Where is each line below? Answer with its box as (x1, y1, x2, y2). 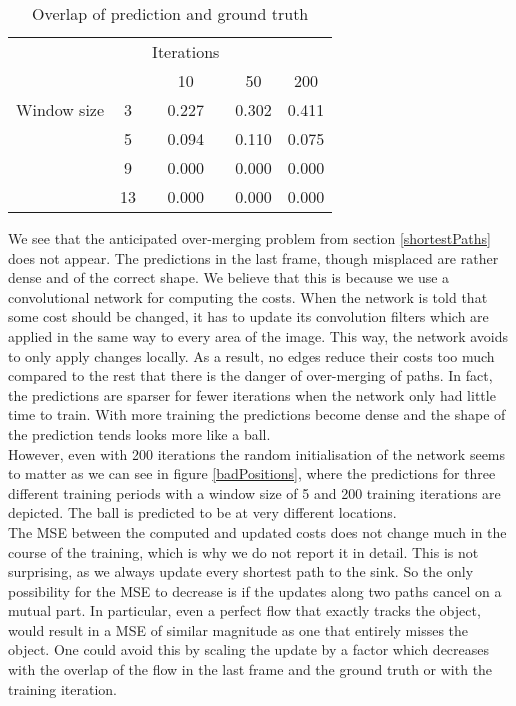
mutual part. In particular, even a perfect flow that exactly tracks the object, (8, 600, 481, 621)
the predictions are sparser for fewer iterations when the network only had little (8, 384, 496, 405)
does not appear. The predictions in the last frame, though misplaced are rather (8, 247, 499, 268)
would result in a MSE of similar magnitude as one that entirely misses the (8, 619, 469, 640)
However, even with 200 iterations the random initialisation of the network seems (8, 443, 506, 464)
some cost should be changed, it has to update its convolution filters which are (8, 306, 489, 327)
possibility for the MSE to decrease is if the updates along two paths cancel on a (8, 580, 502, 601)
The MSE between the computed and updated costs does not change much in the (8, 521, 507, 542)
